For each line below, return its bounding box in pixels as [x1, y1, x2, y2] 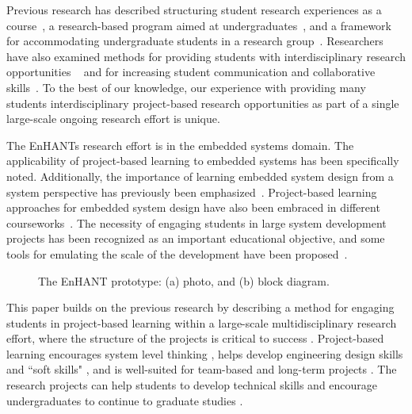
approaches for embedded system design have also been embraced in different [6, 199, 380, 216]
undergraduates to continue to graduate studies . [6, 392, 243, 408]
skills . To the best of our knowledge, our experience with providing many [6, 79, 366, 95]
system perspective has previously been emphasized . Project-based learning [6, 183, 377, 200]
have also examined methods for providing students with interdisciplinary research [6, 48, 406, 64]
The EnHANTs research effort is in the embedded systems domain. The [6, 136, 354, 153]
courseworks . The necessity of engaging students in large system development [6, 214, 387, 231]
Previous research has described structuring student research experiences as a [6, 2, 382, 17]
